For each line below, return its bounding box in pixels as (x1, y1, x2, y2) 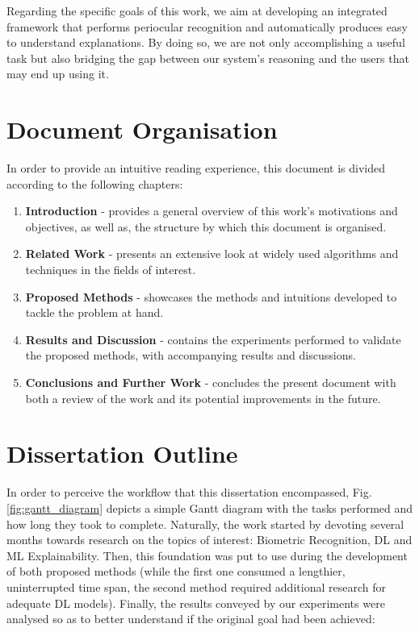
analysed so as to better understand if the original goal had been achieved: (6, 610, 375, 627)
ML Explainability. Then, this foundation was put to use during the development (6, 547, 408, 563)
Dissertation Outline (6, 437, 238, 470)
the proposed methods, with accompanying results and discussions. (25, 347, 356, 364)
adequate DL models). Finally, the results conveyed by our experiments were (6, 594, 385, 611)
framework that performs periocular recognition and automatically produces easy (6, 18, 408, 35)
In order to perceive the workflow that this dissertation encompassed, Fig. (6, 484, 372, 501)
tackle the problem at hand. (25, 304, 164, 321)
